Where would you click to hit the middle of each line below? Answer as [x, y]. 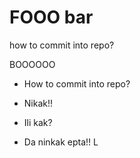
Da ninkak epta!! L [61, 142]
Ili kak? [38, 122]
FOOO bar [51, 17]
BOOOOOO [32, 64]
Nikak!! [38, 103]
